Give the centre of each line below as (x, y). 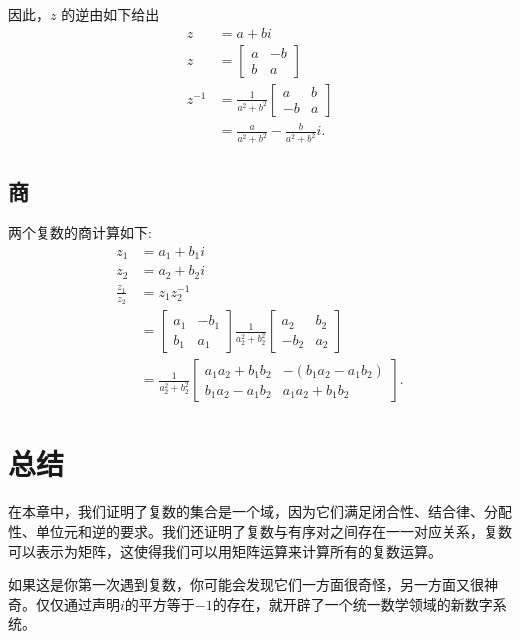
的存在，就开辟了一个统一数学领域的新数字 (352, 603)
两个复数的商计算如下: (80, 232)
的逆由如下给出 (110, 14)
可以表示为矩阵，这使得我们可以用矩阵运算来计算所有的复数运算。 (225, 550)
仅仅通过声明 (77, 603)
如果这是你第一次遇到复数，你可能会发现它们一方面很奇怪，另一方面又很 (246, 584)
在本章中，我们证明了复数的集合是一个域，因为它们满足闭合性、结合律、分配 (260, 511)
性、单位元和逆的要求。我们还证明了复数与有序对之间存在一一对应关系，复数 (260, 531)
